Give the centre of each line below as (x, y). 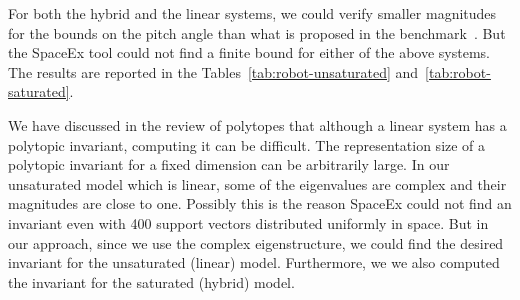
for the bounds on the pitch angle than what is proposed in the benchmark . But (257, 32)
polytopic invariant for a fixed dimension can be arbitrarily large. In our (229, 164)
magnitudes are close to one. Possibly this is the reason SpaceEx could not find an (260, 203)
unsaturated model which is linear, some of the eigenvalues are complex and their (257, 183)
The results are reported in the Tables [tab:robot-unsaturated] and (213, 71)
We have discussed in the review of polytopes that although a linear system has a (257, 124)
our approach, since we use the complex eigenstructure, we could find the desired (256, 242)
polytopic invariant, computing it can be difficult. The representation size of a (247, 144)
